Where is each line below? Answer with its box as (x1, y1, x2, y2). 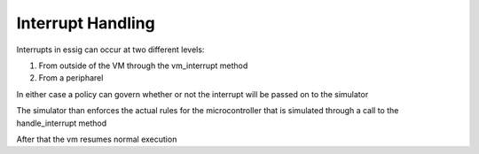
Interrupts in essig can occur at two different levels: (16, 44, 205, 55)
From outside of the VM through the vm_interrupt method (38, 60, 248, 71)
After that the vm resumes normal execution (16, 134, 177, 144)
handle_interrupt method (16, 118, 107, 128)
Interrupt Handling (16, 13, 155, 33)
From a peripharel (38, 73, 104, 83)
